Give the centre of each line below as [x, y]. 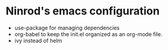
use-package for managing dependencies [67, 28]
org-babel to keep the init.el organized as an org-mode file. [88, 34]
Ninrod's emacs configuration [83, 11]
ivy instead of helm [38, 40]
